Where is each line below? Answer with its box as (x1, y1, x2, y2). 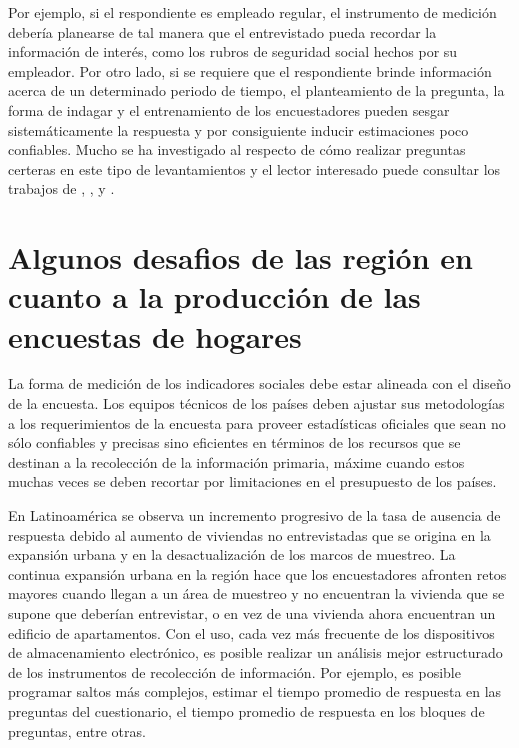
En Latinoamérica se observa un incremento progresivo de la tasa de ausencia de (8, 505, 501, 525)
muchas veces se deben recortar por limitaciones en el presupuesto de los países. (8, 471, 497, 492)
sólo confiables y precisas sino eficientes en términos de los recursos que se (8, 432, 461, 453)
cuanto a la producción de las (8, 276, 421, 317)
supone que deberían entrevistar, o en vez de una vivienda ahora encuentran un (8, 602, 496, 623)
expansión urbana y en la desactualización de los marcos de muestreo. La (8, 544, 456, 565)
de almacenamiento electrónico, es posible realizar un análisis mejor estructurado (8, 642, 503, 663)
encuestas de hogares (8, 315, 302, 356)
